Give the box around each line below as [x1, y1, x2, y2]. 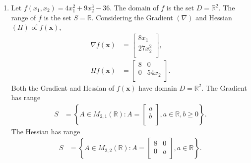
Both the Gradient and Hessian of [11, 82, 115, 93]
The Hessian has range [11, 126, 80, 136]
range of [11, 12, 36, 22]
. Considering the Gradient [91, 12, 173, 22]
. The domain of [110, 2, 159, 12]
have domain [138, 82, 177, 93]
